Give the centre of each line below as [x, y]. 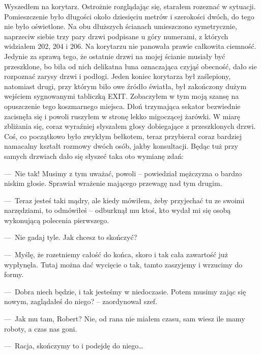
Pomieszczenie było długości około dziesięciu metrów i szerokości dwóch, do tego [129, 16]
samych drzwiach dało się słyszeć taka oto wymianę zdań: [94, 156]
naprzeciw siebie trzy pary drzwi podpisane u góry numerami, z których [116, 36]
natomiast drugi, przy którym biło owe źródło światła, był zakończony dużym [125, 86]
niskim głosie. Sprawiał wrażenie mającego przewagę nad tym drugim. [113, 183]
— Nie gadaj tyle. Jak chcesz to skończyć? [71, 237]
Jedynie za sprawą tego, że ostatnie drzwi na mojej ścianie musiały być [115, 56]
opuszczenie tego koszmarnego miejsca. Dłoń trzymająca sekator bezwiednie [122, 106]
